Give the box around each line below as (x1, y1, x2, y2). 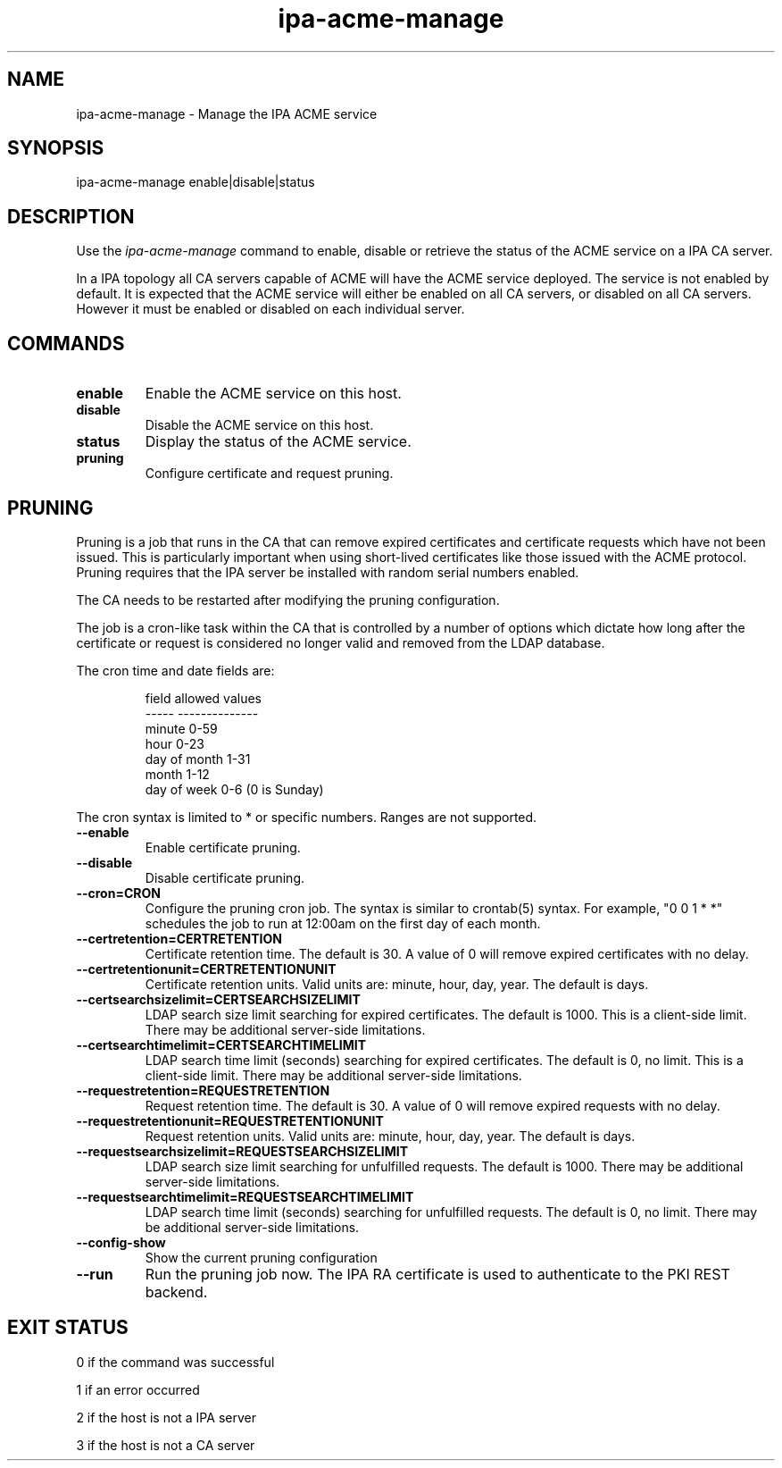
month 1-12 (145, 766, 210, 782)
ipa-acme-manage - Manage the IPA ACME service (76, 105, 378, 122)
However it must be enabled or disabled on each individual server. (76, 301, 465, 317)
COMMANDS (7, 331, 125, 355)
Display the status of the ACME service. (145, 432, 412, 451)
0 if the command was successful (76, 1354, 275, 1370)
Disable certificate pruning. (145, 869, 305, 885)
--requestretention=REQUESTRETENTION (76, 1082, 330, 1098)
